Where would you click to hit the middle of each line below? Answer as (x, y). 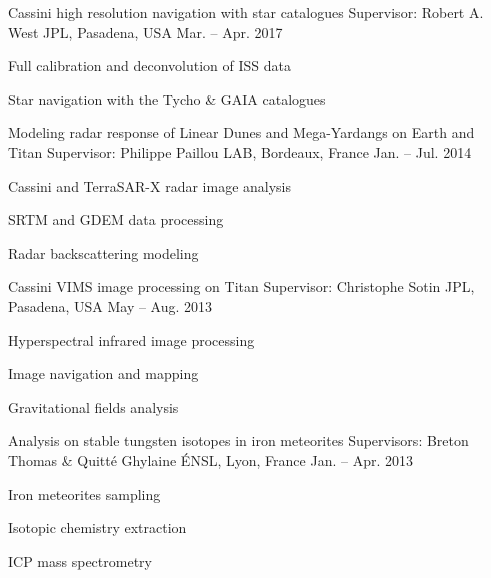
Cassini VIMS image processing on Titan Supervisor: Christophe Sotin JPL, (241, 286)
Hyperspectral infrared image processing (131, 339)
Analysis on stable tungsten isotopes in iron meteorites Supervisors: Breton (238, 440)
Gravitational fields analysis (93, 406)
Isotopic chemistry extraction (97, 527)
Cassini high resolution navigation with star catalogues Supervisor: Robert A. (246, 12)
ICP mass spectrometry (80, 560)
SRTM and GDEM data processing (116, 219)
